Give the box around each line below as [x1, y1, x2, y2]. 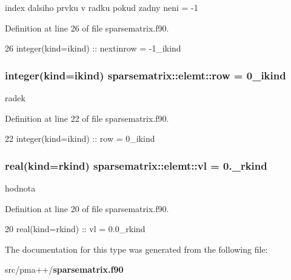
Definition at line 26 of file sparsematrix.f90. [5, 21, 169, 34]
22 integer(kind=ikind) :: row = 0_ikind [5, 132, 155, 145]
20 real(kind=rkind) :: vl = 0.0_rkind [5, 222, 145, 235]
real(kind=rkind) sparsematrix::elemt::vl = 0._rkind [5, 158, 267, 173]
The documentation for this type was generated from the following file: [5, 242, 268, 255]
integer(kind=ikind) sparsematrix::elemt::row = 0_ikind [5, 67, 286, 82]
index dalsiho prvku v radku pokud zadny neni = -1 [5, 1, 198, 13]
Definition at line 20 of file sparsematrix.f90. [5, 202, 169, 215]
